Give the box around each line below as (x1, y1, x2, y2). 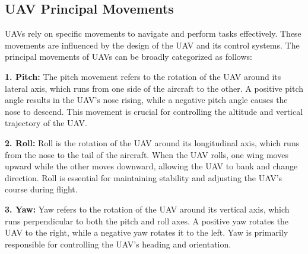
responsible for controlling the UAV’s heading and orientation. (5, 237, 231, 250)
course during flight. (5, 183, 78, 195)
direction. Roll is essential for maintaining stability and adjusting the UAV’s (5, 171, 282, 184)
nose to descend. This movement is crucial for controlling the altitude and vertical (5, 105, 303, 117)
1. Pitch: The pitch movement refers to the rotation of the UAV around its (5, 70, 281, 82)
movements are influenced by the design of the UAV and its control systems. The (5, 38, 300, 51)
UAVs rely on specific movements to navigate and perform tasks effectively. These (5, 27, 301, 40)
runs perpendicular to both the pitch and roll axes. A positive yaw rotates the (5, 214, 289, 227)
